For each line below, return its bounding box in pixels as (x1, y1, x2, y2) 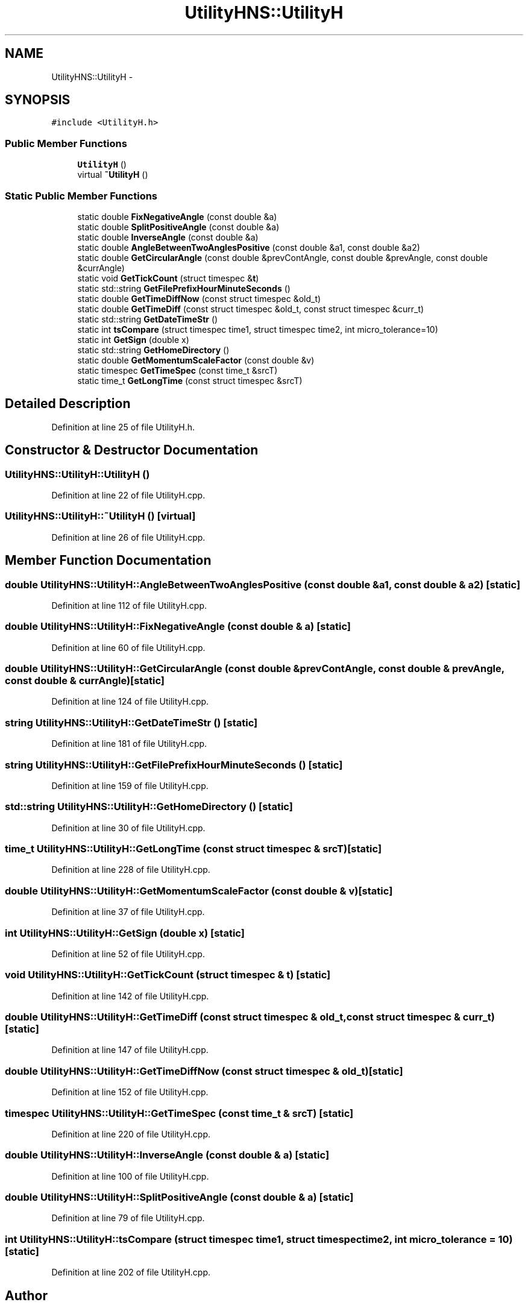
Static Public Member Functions (5, 189, 158, 202)
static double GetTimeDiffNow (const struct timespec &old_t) (77, 293, 321, 304)
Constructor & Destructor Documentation (5, 442, 259, 458)
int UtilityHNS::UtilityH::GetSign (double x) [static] (5, 926, 245, 939)
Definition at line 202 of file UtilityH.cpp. (51, 1267, 210, 1278)
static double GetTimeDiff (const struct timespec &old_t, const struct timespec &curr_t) (77, 303, 424, 314)
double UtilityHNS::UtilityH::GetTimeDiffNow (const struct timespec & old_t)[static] (5, 1064, 403, 1077)
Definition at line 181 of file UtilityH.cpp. (51, 738, 207, 749)
